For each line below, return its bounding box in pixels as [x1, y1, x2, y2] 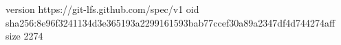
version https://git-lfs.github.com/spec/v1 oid [5, 2, 199, 16]
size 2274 [5, 29, 43, 43]
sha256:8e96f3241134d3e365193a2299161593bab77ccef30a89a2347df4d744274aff [5, 15, 335, 29]
